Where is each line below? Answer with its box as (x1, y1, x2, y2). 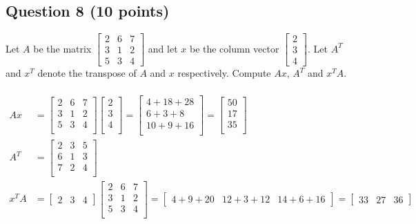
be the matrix (33, 41, 92, 55)
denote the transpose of (37, 66, 137, 80)
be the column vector (189, 41, 279, 55)
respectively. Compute (177, 66, 271, 80)
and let (148, 41, 178, 55)
